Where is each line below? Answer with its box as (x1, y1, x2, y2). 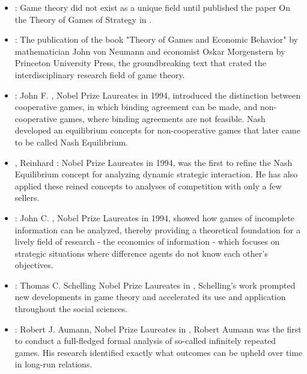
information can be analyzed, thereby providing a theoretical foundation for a (14, 223, 300, 236)
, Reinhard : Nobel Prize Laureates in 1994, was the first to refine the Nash (14, 156, 293, 168)
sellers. (14, 191, 40, 204)
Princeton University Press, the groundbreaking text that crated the (14, 57, 266, 69)
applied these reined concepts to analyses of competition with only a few (14, 179, 282, 192)
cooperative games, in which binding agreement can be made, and (14, 100, 258, 113)
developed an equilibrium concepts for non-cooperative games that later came (14, 124, 300, 136)
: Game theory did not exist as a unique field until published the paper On (14, 1, 290, 13)
